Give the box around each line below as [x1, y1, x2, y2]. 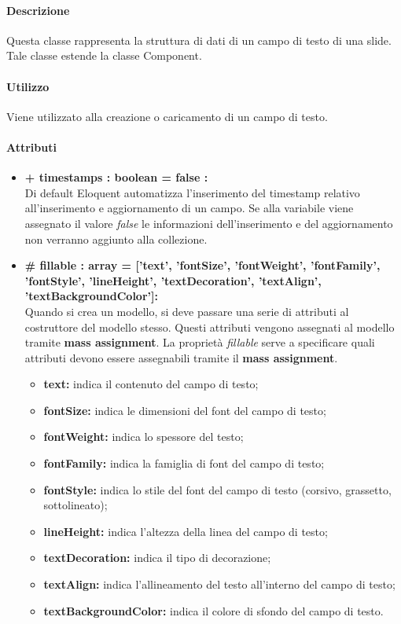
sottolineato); [43, 497, 108, 513]
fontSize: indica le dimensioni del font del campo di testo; [43, 402, 326, 418]
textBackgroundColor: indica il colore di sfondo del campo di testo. [43, 602, 384, 618]
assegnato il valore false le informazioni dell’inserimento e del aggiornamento [24, 215, 393, 231]
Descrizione [6, 2, 70, 18]
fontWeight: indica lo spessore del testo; [43, 428, 244, 445]
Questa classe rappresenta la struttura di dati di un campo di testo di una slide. [6, 31, 392, 48]
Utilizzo [6, 78, 50, 94]
